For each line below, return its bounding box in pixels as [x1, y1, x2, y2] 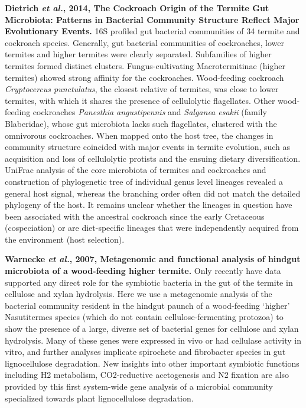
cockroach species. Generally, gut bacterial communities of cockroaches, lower [5, 36, 285, 48]
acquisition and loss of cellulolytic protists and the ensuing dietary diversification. [5, 152, 301, 164]
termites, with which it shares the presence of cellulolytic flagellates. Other [5, 94, 275, 106]
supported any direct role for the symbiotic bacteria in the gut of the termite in [5, 276, 293, 288]
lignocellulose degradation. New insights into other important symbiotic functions [5, 357, 300, 369]
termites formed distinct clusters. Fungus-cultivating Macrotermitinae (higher [5, 59, 285, 71]
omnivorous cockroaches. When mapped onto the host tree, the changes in [5, 129, 274, 141]
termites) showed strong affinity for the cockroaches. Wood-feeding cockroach [5, 71, 284, 83]
